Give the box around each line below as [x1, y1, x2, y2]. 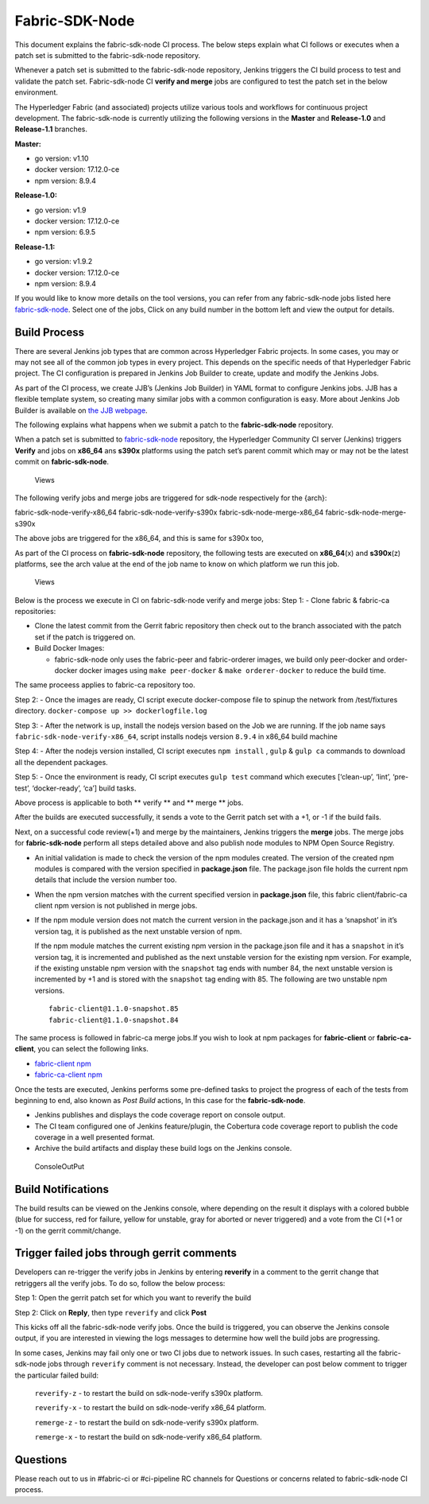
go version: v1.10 [34, 154, 89, 163]
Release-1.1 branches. [14, 124, 87, 134]
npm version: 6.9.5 [34, 227, 96, 237]
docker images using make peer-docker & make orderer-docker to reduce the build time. [79, 666, 387, 675]
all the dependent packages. [14, 757, 109, 767]
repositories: [14, 607, 56, 616]
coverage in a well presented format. [34, 1133, 155, 1142]
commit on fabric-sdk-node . [14, 457, 110, 467]
